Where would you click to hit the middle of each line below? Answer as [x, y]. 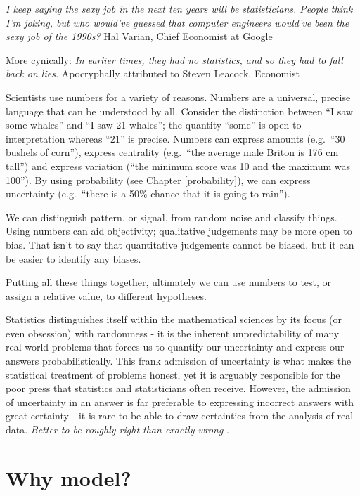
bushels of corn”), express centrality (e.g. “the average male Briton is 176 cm [172, 152]
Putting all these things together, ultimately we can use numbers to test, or [169, 282]
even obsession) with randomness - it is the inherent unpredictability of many [173, 333]
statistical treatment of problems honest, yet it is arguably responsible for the [173, 374]
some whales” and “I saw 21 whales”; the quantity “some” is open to [154, 125]
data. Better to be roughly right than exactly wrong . [118, 430]
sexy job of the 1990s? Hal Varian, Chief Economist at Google [139, 36]
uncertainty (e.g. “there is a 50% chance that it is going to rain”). [148, 194]
